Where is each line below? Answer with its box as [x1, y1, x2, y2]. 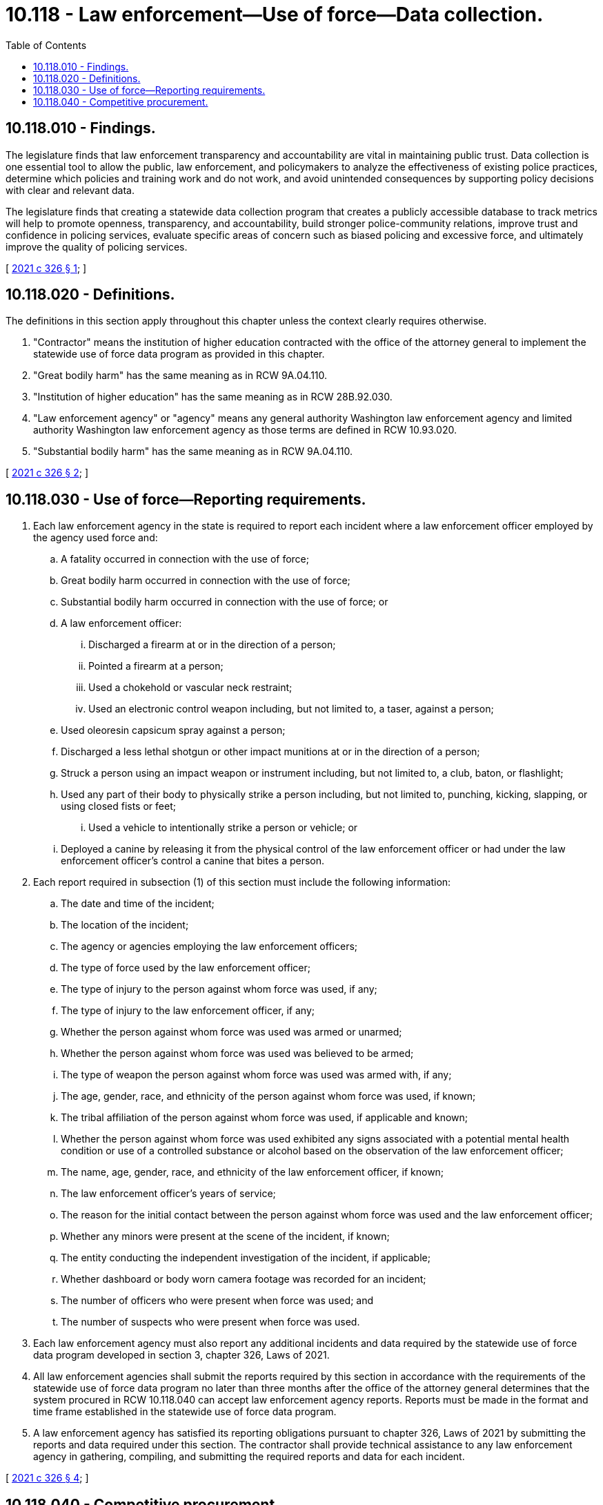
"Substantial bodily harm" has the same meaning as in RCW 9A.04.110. [33, 445, 353, 458]
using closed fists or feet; [61, 800, 176, 813]
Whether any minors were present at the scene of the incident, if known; [61, 1230, 390, 1243]
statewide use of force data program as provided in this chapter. [33, 348, 325, 360]
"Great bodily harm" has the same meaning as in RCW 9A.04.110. [33, 369, 328, 382]
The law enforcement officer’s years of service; [61, 1187, 276, 1200]
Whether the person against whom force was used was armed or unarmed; [61, 1026, 402, 1038]
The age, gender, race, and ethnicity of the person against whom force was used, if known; [61, 1090, 476, 1103]
